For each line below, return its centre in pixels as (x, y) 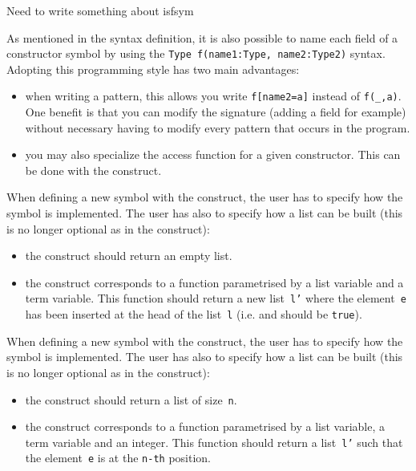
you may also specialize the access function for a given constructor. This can (213, 154)
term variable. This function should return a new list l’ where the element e (216, 298)
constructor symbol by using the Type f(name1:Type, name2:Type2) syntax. (196, 53)
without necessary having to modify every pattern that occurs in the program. (218, 127)
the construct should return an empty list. (129, 256)
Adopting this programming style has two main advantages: (153, 69)
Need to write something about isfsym (100, 10)
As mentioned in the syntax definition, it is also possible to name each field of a (202, 37)
